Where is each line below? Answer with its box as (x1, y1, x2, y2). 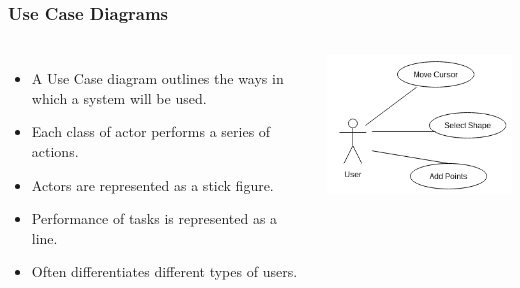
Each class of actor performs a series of (31, 121, 271, 142)
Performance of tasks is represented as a (31, 208, 278, 229)
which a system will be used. (31, 87, 207, 108)
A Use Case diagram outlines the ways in (31, 68, 284, 89)
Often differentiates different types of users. (31, 261, 298, 282)
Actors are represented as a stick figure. (31, 174, 274, 195)
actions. (31, 141, 79, 161)
